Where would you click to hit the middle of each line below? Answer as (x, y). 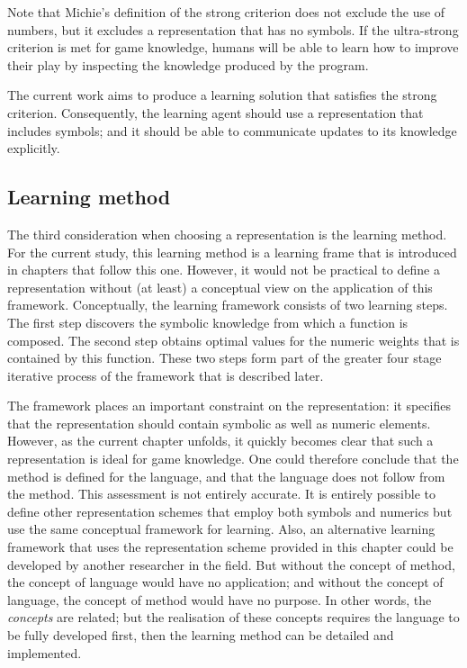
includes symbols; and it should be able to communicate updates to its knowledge (232, 130)
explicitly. (34, 148)
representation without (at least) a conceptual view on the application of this (220, 287)
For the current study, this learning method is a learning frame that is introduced (232, 252)
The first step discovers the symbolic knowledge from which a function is (208, 322)
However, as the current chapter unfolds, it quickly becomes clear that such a (220, 441)
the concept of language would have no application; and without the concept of (225, 582)
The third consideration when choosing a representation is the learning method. (227, 234)
